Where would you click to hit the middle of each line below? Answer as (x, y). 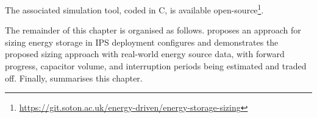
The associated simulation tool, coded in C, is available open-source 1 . (134, 9)
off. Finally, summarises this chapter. (74, 78)
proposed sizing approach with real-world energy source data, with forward (145, 54)
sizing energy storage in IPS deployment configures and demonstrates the (142, 42)
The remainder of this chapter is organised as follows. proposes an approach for (153, 30)
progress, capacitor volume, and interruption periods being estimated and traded (156, 66)
